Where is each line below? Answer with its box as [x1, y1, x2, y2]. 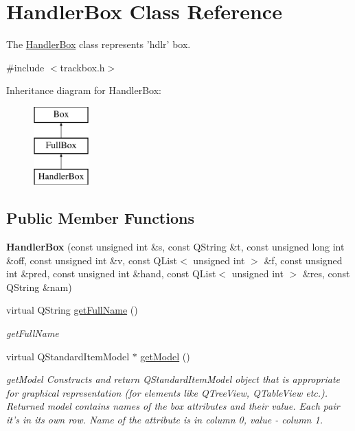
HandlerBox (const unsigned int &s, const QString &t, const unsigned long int [6, 240, 345, 254]
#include [6, 60, 45, 74]
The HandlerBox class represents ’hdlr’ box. [6, 37, 191, 51]
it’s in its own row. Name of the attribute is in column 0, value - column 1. [6, 412, 323, 427]
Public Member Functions [6, 207, 194, 229]
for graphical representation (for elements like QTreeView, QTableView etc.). [6, 385, 328, 399]
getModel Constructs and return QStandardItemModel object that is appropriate [6, 372, 341, 386]
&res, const [302, 266, 350, 281]
